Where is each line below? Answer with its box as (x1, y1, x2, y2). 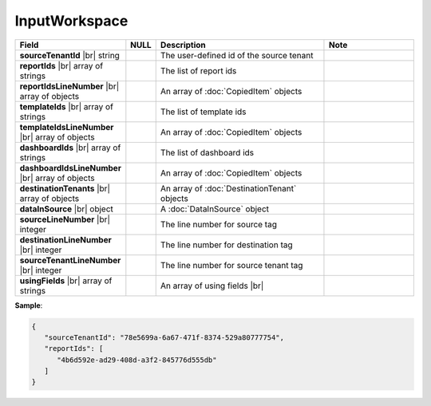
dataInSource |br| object (19, 203, 113, 215)
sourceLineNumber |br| (19, 214, 111, 225)
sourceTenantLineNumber (19, 254, 121, 266)
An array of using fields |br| (160, 280, 264, 291)
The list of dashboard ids (160, 147, 255, 158)
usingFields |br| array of (19, 275, 113, 286)
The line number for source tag (160, 219, 277, 230)
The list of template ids (160, 106, 247, 117)
